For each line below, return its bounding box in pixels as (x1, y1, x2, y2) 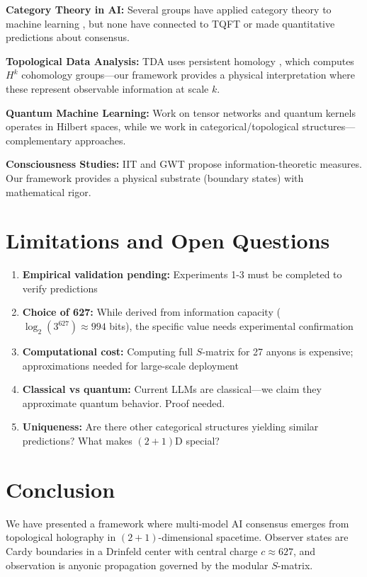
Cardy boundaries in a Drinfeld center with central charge (6, 543, 258, 558)
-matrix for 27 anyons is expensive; (202, 344, 354, 359)
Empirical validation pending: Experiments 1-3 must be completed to (22, 267, 342, 282)
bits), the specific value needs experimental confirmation (109, 319, 354, 333)
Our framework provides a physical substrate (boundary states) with (6, 170, 304, 185)
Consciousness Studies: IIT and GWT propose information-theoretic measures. (6, 156, 362, 171)
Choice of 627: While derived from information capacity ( (22, 304, 281, 319)
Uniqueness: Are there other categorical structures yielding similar (22, 419, 319, 434)
